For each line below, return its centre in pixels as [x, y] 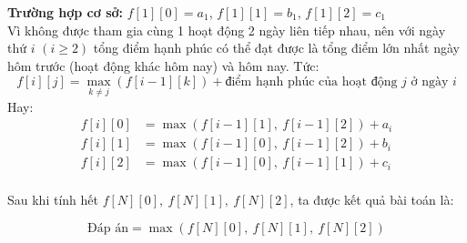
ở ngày [430, 82]
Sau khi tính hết [53, 200]
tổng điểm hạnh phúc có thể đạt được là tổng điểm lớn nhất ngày [276, 48]
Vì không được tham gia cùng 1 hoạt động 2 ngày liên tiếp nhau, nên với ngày [227, 30]
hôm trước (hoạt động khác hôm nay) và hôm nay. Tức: [163, 65]
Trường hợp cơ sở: [66, 12]
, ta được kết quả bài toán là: [372, 200]
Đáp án [108, 228]
